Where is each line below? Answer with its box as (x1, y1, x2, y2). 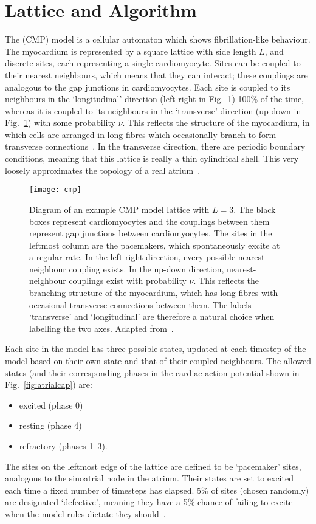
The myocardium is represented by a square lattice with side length (5, 44, 256, 57)
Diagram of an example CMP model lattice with (29, 202, 210, 215)
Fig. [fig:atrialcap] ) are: (5, 378, 92, 391)
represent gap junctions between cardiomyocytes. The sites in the (29, 227, 272, 240)
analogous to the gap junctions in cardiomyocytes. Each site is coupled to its (5, 80, 290, 93)
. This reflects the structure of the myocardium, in (122, 116, 310, 129)
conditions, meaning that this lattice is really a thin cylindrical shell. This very (5, 152, 299, 165)
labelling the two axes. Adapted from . (29, 322, 174, 334)
